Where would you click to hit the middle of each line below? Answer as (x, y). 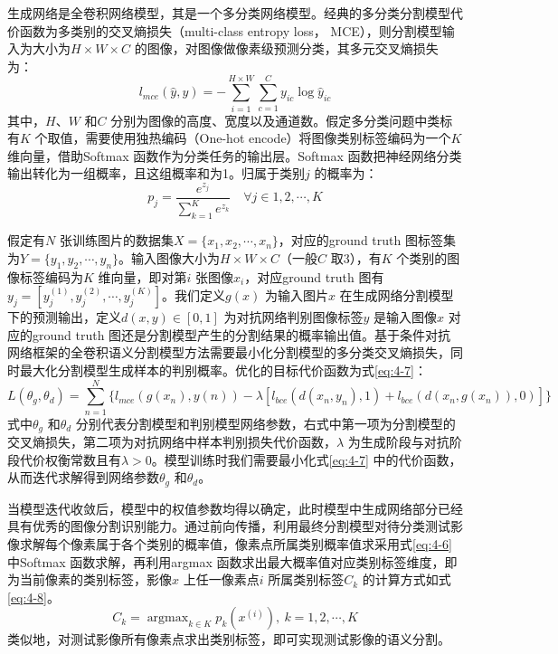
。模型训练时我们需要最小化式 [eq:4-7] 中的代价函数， (307, 459)
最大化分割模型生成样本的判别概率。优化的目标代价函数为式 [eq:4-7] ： (223, 370)
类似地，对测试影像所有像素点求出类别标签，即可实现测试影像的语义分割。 (229, 639)
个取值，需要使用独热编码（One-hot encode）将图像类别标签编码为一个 (243, 138)
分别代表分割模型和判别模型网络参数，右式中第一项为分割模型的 (265, 423)
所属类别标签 (306, 579)
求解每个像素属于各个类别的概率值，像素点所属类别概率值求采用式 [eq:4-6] (236, 543)
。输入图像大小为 (170, 257)
